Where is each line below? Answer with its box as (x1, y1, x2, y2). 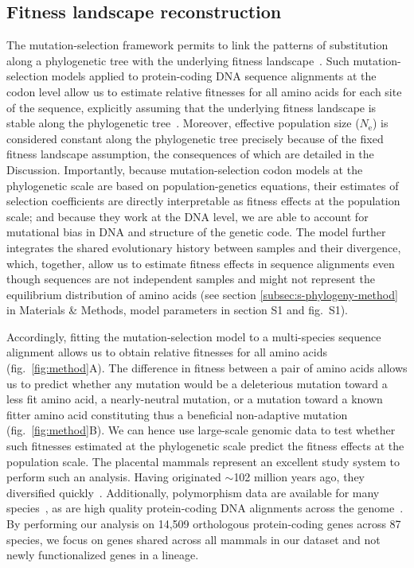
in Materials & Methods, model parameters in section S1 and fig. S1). (6, 302, 349, 318)
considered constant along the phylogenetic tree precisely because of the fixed (6, 130, 384, 146)
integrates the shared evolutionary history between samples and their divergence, (6, 239, 401, 255)
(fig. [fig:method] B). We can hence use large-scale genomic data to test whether (6, 422, 396, 438)
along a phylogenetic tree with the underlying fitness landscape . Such (6, 52, 350, 68)
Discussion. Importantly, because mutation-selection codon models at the (6, 161, 363, 177)
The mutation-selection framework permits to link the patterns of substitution (6, 37, 389, 53)
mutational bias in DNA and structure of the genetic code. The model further (6, 224, 386, 240)
